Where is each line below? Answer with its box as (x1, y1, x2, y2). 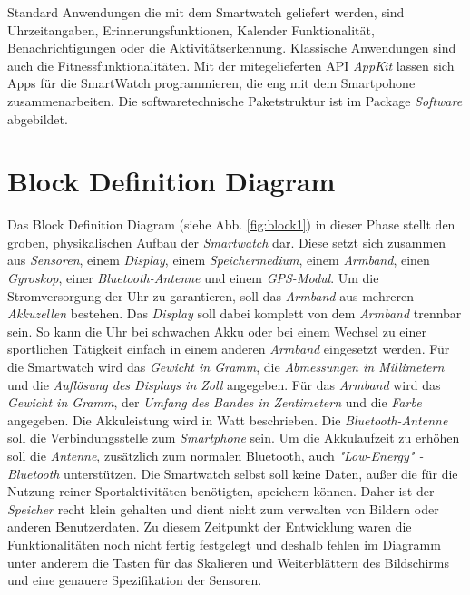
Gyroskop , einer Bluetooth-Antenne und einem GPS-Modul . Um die (7, 268, 379, 288)
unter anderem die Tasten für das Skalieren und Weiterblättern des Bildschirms (7, 552, 449, 571)
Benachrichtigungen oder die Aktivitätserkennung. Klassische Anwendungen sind (7, 38, 456, 57)
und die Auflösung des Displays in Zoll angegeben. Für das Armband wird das (7, 375, 441, 394)
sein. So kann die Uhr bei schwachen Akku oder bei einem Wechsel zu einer (7, 321, 426, 340)
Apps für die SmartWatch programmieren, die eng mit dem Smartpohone (7, 73, 416, 93)
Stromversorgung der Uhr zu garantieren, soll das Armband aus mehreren (7, 286, 415, 305)
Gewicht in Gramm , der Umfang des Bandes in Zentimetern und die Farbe (7, 393, 422, 412)
